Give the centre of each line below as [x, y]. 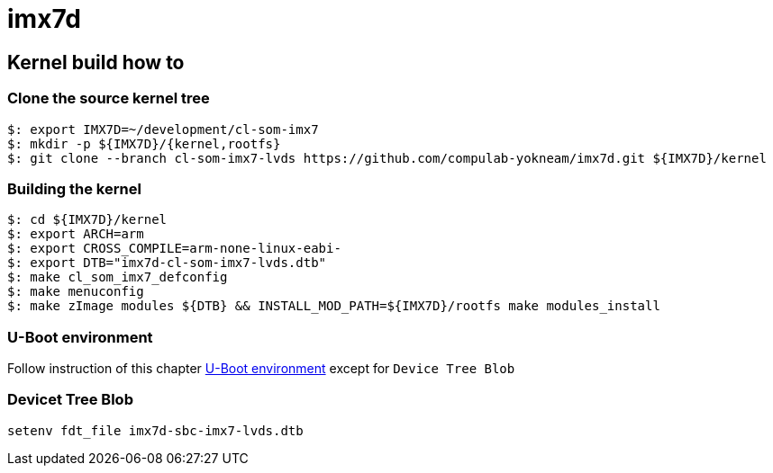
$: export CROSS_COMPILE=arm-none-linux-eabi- [174, 249]
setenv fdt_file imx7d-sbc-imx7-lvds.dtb [155, 430]
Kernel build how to [96, 62]
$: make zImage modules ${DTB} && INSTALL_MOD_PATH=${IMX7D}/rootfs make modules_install [334, 306]
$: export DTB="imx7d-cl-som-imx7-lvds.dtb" [167, 263]
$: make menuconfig [76, 292]
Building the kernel [74, 188]
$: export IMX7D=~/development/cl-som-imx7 [163, 129]
